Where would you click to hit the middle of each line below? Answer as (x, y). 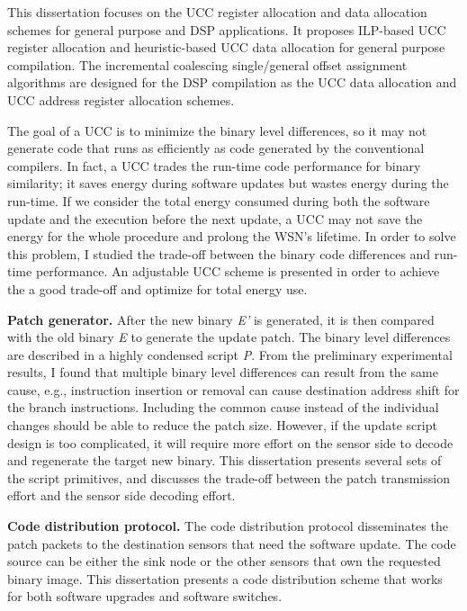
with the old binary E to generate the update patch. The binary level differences (229, 337)
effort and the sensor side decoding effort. (121, 495)
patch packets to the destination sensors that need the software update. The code (232, 543)
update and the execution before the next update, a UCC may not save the (215, 218)
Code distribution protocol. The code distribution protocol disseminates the (228, 526)
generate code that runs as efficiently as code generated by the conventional (216, 148)
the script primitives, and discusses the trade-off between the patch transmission (229, 477)
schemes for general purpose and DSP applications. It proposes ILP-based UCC (227, 29)
